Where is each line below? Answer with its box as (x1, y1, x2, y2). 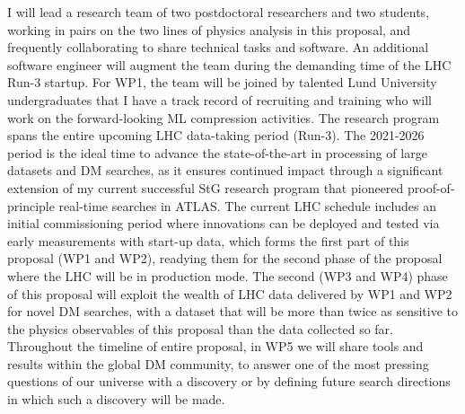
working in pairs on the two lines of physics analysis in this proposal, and (7, 20, 411, 39)
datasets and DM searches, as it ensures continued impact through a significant (7, 161, 443, 180)
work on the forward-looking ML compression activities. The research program (7, 108, 440, 127)
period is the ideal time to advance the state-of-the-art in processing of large (7, 143, 427, 162)
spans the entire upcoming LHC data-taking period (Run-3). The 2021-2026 (7, 126, 425, 145)
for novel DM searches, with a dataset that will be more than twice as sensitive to (7, 302, 458, 321)
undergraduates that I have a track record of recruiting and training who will (7, 90, 432, 109)
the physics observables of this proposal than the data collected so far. (7, 319, 393, 338)
